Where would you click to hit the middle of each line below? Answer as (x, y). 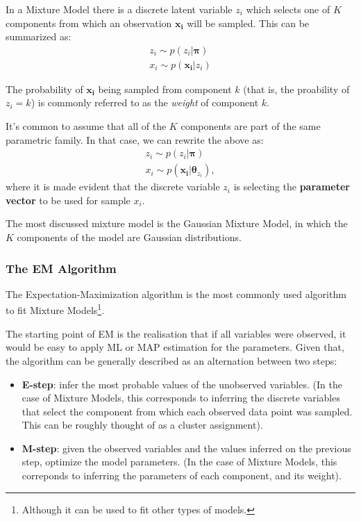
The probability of (44, 89)
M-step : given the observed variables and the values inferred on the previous (186, 448)
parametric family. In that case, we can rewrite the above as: (135, 139)
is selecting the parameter (292, 187)
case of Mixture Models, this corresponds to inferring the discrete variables (181, 398)
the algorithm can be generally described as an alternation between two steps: (171, 360)
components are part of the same (251, 126)
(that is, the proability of (296, 89)
